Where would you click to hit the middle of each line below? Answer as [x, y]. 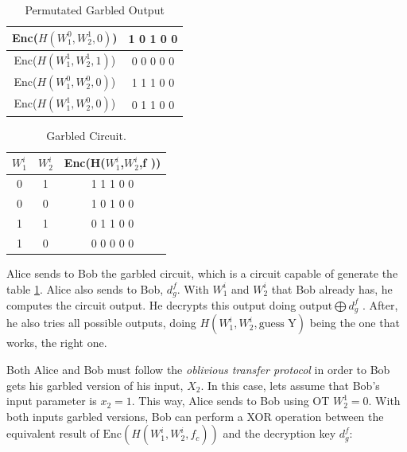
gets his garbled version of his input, [95, 385]
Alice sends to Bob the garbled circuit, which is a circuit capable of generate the [202, 273]
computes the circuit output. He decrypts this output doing [151, 304]
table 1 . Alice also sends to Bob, [85, 288]
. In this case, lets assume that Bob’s [290, 385]
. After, [380, 304]
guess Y [277, 324]
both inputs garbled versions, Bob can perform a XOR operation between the [195, 416]
